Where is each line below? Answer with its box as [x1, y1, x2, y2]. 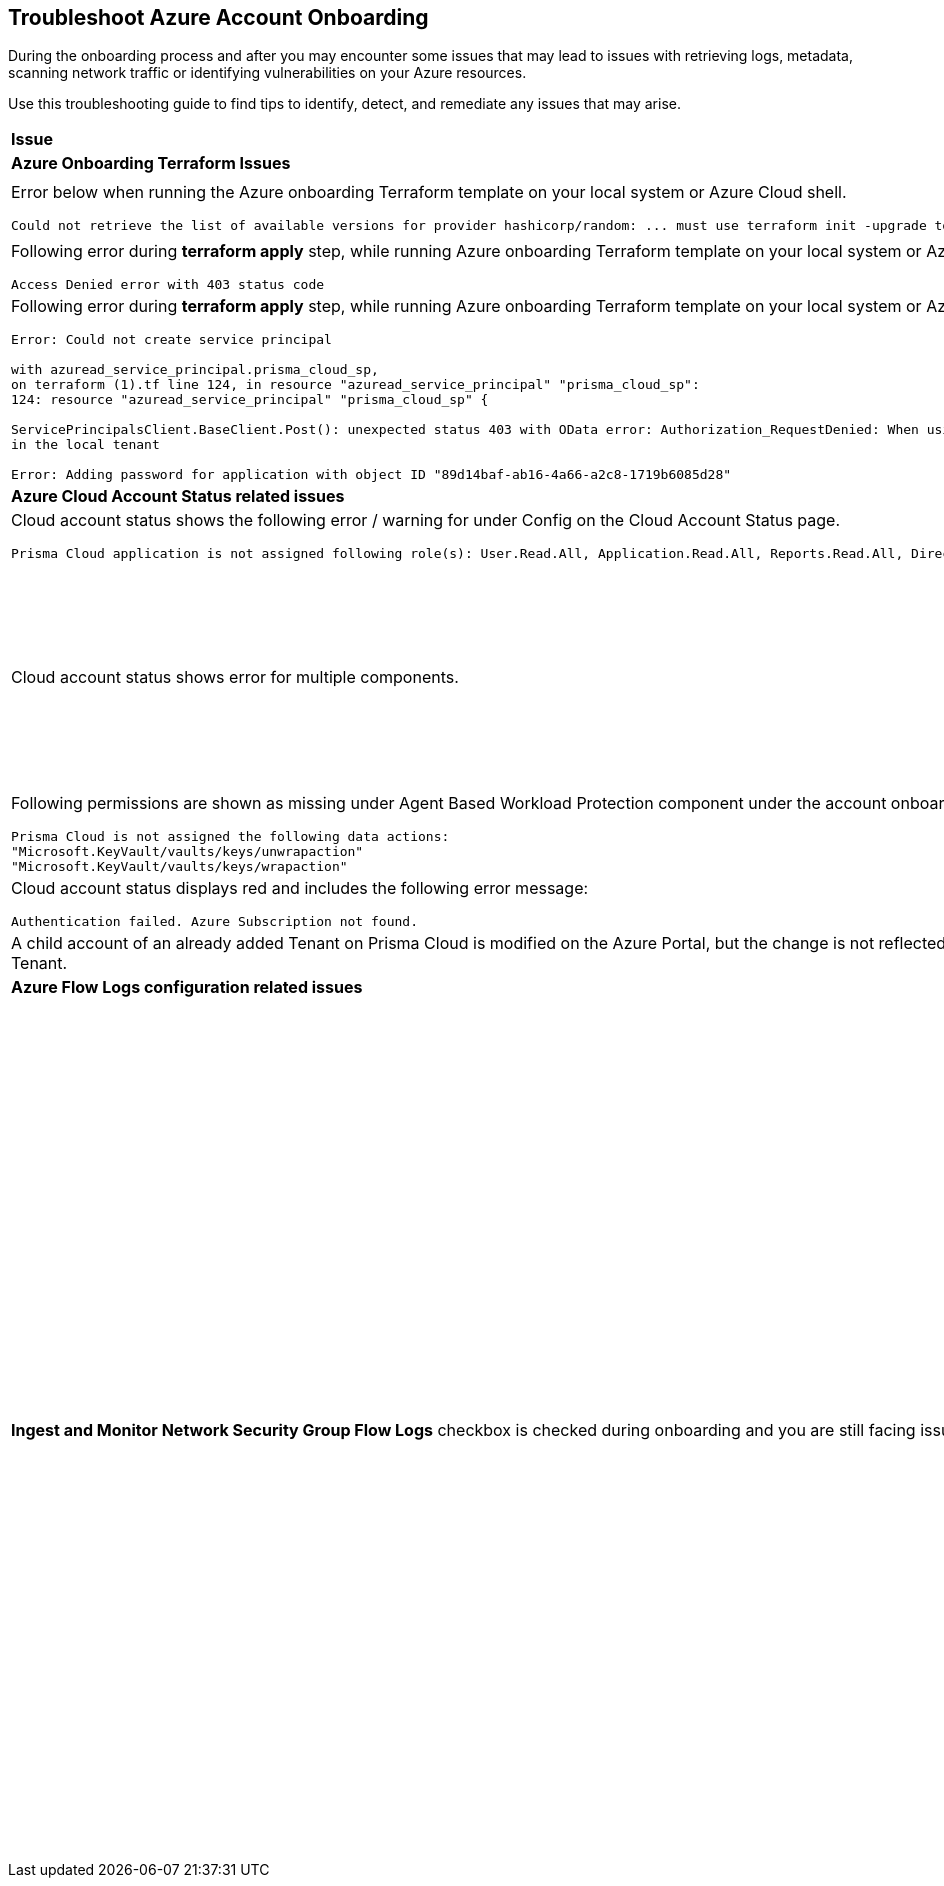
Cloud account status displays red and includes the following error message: [11, 878, 589, 899]
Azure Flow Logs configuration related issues [11, 977, 363, 998]
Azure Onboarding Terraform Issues [11, 153, 291, 174]
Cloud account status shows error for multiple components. [11, 667, 459, 688]
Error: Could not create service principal [11, 332, 332, 348]
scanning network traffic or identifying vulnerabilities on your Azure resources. [8, 64, 527, 82]
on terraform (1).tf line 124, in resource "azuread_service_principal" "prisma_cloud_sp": [11, 377, 700, 393]
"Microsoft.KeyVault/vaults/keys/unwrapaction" [11, 844, 364, 860]
